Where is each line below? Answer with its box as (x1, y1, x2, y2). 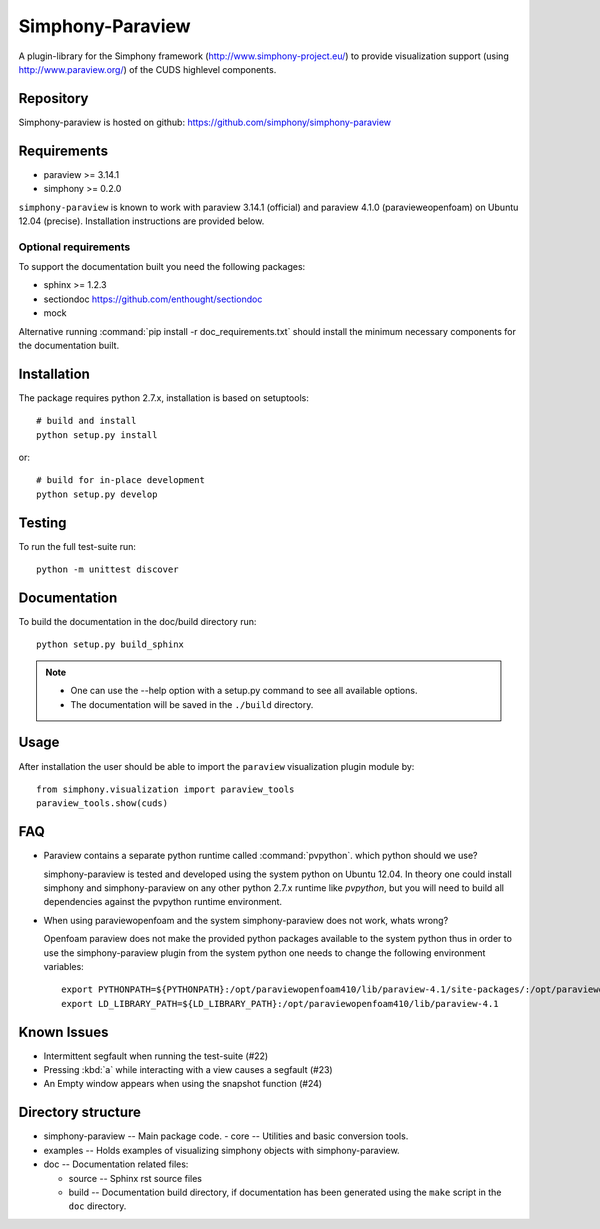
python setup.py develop (36, 488, 158, 500)
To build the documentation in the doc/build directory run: (18, 616, 257, 628)
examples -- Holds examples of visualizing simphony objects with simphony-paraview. (43, 1144, 400, 1156)
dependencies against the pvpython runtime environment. (43, 896, 283, 908)
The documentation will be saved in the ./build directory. (70, 698, 314, 710)
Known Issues (18, 1023, 109, 1040)
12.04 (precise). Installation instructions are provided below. (18, 215, 265, 227)
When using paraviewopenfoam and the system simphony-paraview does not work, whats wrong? (43, 914, 449, 926)
